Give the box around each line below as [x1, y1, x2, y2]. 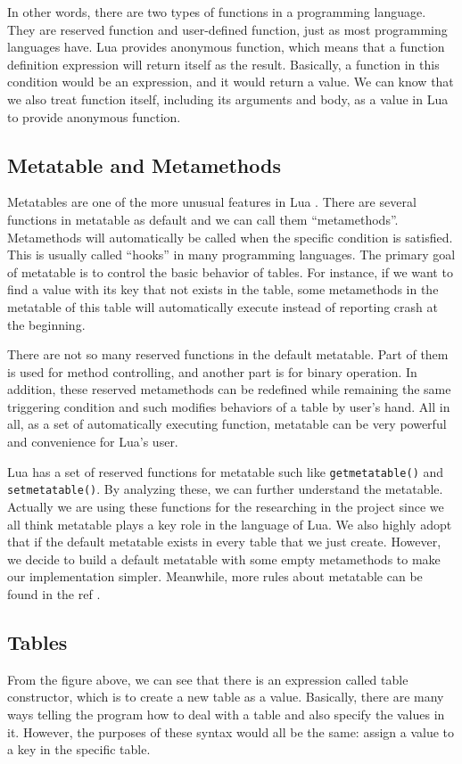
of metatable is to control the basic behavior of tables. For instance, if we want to [7, 262, 453, 281]
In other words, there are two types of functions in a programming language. [7, 3, 426, 21]
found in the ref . [7, 584, 101, 603]
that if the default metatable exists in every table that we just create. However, [7, 532, 441, 551]
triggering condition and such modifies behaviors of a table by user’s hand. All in [7, 397, 450, 415]
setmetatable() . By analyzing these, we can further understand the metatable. [7, 480, 443, 498]
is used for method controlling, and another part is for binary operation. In [7, 362, 417, 381]
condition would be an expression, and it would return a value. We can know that [7, 72, 454, 91]
